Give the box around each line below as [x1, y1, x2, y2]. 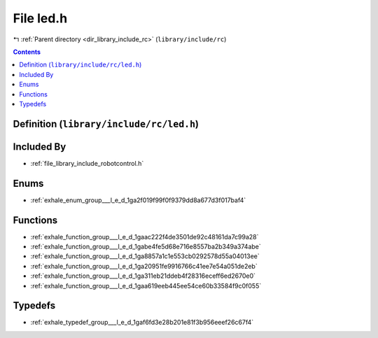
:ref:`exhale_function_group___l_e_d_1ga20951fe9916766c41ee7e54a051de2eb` [30, 262, 258, 270]
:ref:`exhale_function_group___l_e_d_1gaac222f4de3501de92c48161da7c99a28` [30, 232, 259, 241]
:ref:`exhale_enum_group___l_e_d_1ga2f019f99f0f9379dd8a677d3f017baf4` [30, 196, 246, 204]
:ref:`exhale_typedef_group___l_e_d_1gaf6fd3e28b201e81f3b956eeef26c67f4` [30, 318, 254, 327]
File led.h [13, 10, 68, 26]
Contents [13, 48, 41, 56]
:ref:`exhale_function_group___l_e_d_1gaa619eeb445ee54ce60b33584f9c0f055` [30, 281, 262, 290]
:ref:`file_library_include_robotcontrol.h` [30, 159, 144, 167]
